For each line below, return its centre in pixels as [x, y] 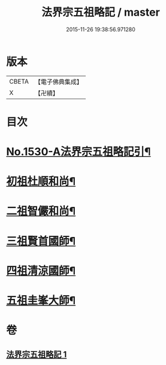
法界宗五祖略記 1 [37, 354]
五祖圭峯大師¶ [41, 301]
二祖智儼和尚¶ [41, 211]
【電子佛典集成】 [58, 82]
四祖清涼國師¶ [41, 271]
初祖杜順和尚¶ [41, 182]
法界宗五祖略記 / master [101, 12]
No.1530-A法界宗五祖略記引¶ [79, 152]
